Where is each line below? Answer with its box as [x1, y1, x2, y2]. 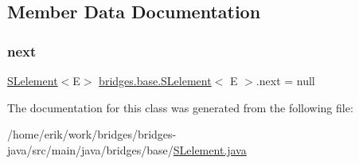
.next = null [256, 72, 315, 88]
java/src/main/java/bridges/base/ [7, 141, 174, 158]
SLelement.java [173, 141, 247, 158]
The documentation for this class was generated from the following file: [7, 99, 353, 115]
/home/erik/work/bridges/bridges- [7, 126, 177, 143]
